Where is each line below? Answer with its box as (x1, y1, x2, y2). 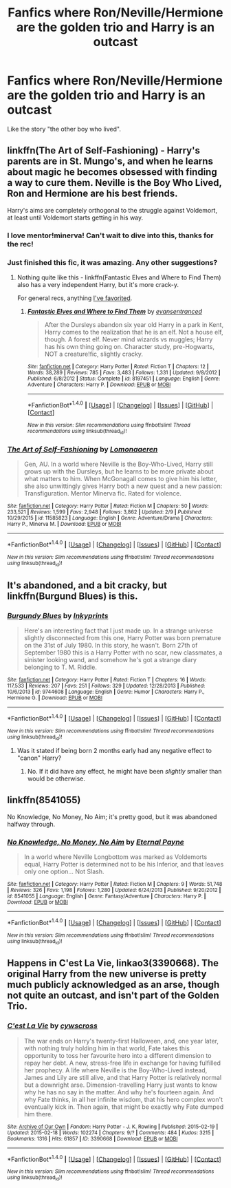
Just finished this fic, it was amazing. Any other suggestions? (7, 257, 218, 267)
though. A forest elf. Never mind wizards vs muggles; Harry (44, 335, 213, 343)
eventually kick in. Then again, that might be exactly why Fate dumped (23, 1103, 224, 1111)
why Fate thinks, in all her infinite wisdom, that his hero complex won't (23, 1095, 223, 1103)
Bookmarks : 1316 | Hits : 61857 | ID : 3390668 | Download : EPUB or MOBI (7, 1135, 178, 1142)
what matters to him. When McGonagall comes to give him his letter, (23, 475, 218, 483)
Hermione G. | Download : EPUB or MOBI (7, 694, 103, 701)
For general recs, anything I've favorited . (16, 294, 133, 302)
